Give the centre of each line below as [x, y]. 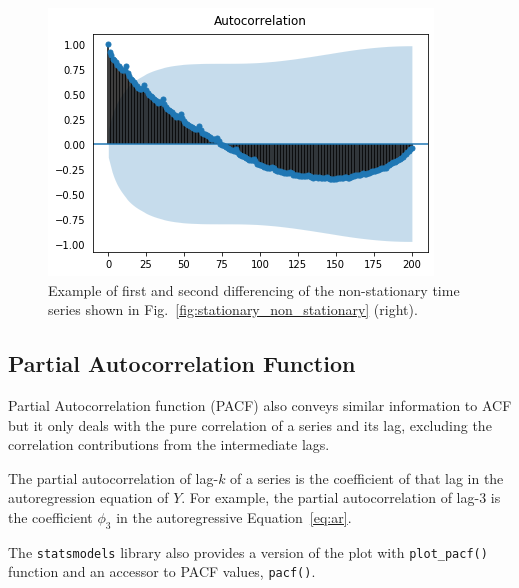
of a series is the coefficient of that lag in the [367, 477]
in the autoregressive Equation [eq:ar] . [234, 516]
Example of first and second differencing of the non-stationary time [254, 289]
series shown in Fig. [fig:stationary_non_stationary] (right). [233, 309]
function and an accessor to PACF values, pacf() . [162, 571]
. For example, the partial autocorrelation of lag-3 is [341, 497]
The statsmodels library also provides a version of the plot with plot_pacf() [248, 551]
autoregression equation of [88, 497]
